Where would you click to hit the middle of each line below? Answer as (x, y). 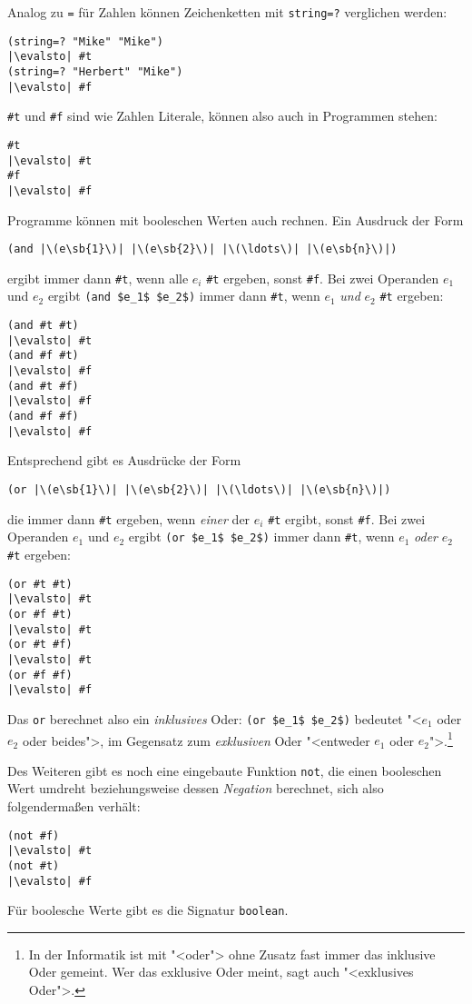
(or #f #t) (40, 614)
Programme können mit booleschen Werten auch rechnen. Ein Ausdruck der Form (236, 219)
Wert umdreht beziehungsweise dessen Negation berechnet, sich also (196, 788)
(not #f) (34, 835)
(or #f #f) (40, 675)
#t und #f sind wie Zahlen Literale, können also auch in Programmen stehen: (222, 116)
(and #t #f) (43, 386)
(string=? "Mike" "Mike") (85, 41)
